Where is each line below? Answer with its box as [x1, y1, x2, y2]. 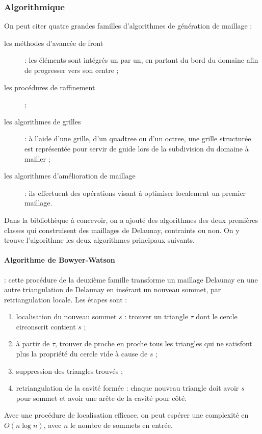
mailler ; [24, 153, 50, 164]
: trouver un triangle [124, 311, 188, 322]
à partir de [16, 338, 50, 349]
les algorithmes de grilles [4, 116, 81, 126]
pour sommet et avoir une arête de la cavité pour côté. [16, 392, 187, 403]
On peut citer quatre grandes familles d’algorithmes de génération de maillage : [4, 20, 252, 31]
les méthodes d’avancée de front [4, 37, 103, 48]
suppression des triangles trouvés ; [16, 365, 123, 376]
